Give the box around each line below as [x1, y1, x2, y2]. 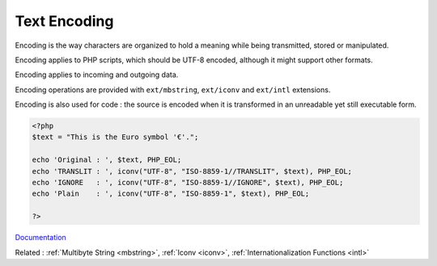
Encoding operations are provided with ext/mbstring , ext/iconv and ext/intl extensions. [15, 85, 331, 95]
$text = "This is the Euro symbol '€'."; [32, 133, 199, 141]
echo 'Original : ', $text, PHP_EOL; [32, 155, 182, 165]
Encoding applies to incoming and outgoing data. [15, 70, 179, 80]
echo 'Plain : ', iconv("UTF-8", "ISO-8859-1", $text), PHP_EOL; [32, 189, 310, 198]
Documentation [15, 233, 66, 243]
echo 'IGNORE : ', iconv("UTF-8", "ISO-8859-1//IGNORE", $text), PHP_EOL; [32, 178, 344, 188]
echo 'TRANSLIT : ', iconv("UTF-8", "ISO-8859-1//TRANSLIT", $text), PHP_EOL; [32, 167, 352, 175]
